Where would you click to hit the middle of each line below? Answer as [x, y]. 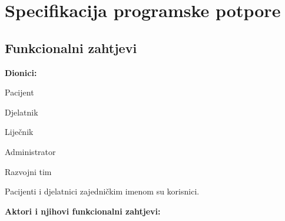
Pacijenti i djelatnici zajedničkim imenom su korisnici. [102, 191]
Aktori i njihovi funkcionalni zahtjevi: [83, 211]
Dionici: [21, 72]
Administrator [30, 151]
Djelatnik [21, 112]
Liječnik [19, 132]
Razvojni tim [28, 171]
